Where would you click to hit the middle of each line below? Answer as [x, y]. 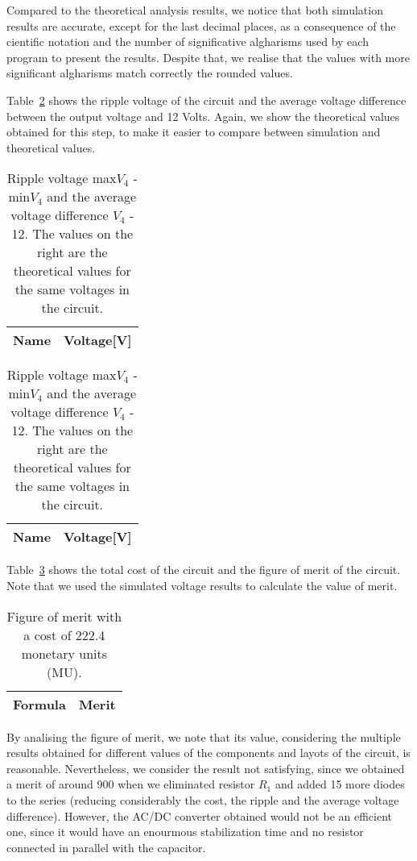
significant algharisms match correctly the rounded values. [150, 73]
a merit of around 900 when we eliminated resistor [131, 784]
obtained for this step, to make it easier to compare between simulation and [194, 132]
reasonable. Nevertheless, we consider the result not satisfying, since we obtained [206, 768]
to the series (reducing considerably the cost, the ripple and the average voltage [203, 799]
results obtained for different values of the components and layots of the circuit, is [208, 753]
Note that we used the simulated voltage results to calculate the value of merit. [202, 585]
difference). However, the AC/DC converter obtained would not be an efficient [200, 815]
